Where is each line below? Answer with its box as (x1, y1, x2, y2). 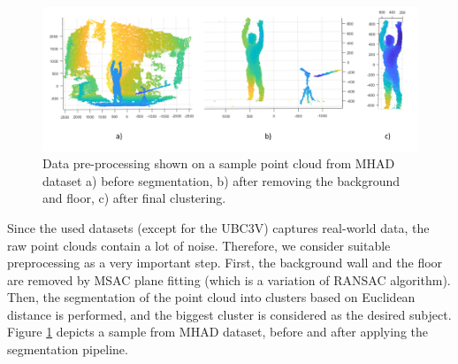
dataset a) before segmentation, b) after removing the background (42, 171, 400, 190)
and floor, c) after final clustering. (42, 189, 226, 207)
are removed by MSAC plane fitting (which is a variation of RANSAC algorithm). (7, 270, 451, 289)
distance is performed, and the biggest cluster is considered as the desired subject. (7, 305, 452, 323)
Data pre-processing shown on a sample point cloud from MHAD (42, 154, 395, 173)
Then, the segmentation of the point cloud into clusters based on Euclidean (7, 288, 416, 306)
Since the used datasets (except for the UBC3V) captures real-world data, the (7, 218, 430, 236)
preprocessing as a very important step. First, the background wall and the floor (7, 253, 443, 272)
